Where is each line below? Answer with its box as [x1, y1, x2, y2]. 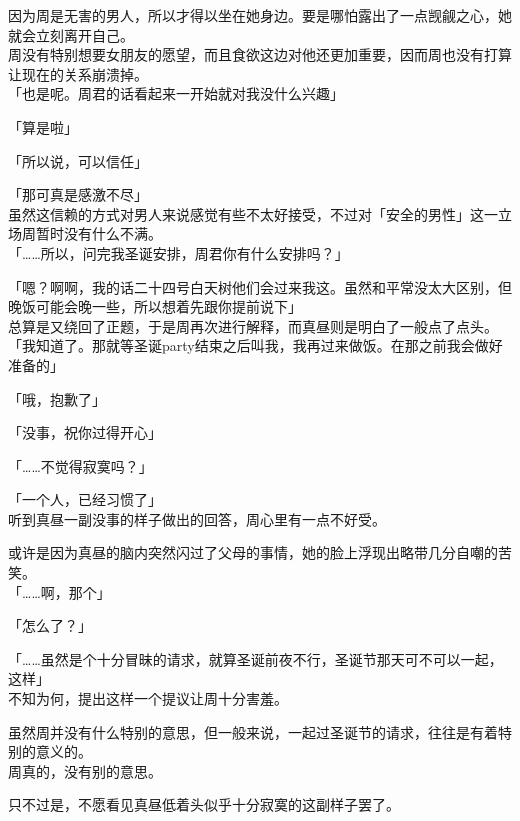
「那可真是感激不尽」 [8, 184, 148, 205]
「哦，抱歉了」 [8, 388, 106, 409]
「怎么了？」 [8, 615, 92, 636]
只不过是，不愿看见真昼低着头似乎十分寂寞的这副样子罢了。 [8, 794, 400, 815]
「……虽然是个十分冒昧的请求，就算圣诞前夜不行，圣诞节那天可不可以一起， [8, 648, 503, 669]
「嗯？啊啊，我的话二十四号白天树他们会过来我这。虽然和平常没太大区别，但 [8, 276, 512, 297]
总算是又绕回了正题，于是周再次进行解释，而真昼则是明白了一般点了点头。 [8, 315, 498, 336]
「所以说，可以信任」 [8, 150, 148, 171]
